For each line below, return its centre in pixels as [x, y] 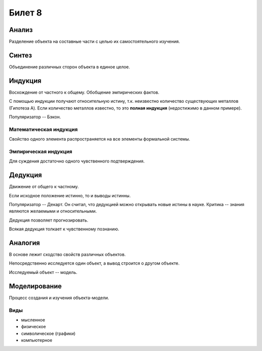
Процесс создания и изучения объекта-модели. [59, 298]
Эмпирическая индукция [41, 151]
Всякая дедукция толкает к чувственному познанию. [64, 229]
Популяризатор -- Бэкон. [35, 117]
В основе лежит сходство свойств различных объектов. [67, 255]
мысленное [33, 319]
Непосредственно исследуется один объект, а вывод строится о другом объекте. [94, 263]
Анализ [21, 30]
